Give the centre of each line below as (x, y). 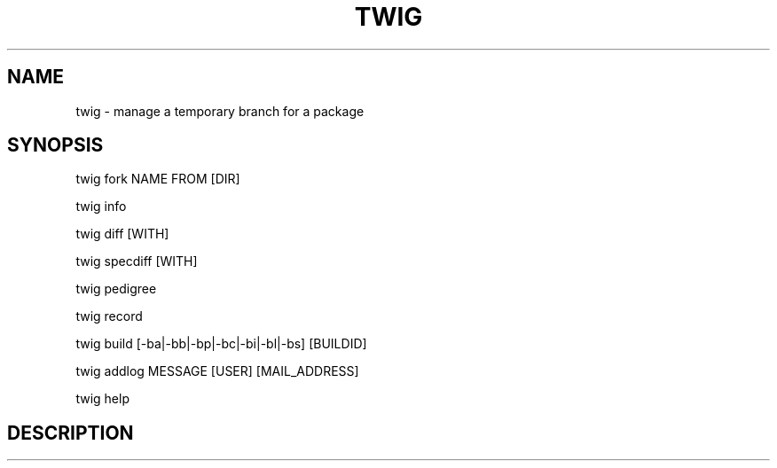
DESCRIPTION (71, 433)
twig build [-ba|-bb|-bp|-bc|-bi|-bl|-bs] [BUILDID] (221, 344)
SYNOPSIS (55, 145)
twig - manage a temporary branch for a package (220, 111)
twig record (109, 316)
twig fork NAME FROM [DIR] (158, 179)
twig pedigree (116, 289)
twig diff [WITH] (122, 234)
